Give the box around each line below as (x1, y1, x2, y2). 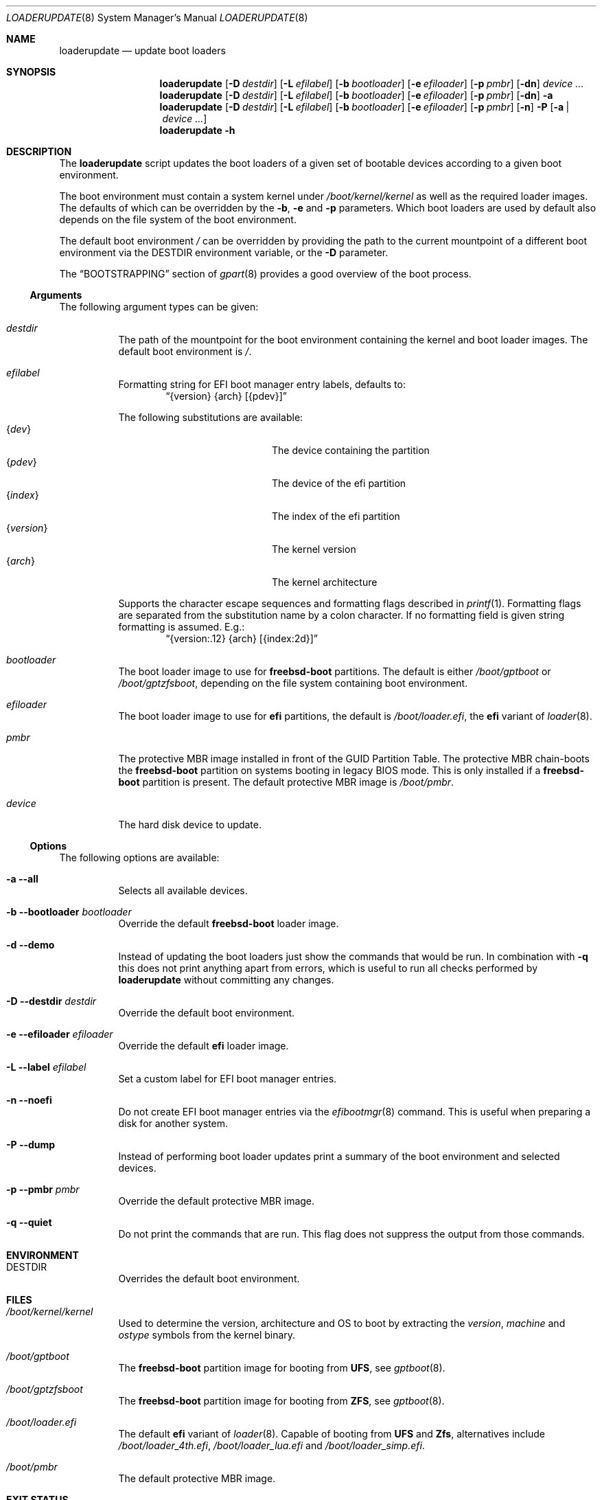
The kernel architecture (272, 576, 378, 588)
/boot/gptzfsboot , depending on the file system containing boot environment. (118, 677, 468, 689)
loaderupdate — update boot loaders (59, 45, 226, 56)
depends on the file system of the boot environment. (59, 214, 297, 225)
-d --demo (6, 939, 55, 951)
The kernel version (272, 543, 356, 555)
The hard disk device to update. (118, 819, 262, 830)
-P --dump (6, 1139, 56, 1150)
